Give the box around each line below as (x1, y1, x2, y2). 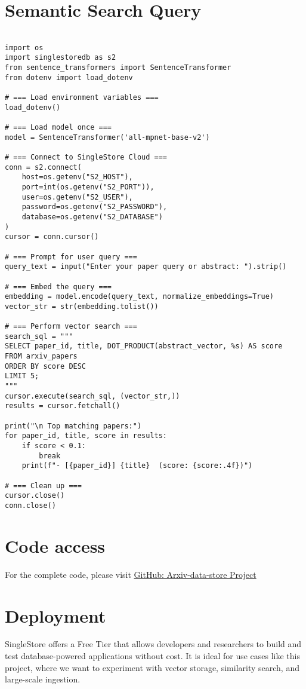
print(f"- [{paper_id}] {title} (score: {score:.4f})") (21, 461, 253, 470)
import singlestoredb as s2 (5, 53, 116, 62)
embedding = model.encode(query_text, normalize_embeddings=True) (5, 292, 274, 301)
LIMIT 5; (5, 372, 39, 381)
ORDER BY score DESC (5, 362, 86, 370)
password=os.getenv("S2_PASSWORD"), (21, 203, 168, 212)
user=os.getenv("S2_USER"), (21, 192, 133, 201)
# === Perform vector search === (5, 322, 137, 331)
